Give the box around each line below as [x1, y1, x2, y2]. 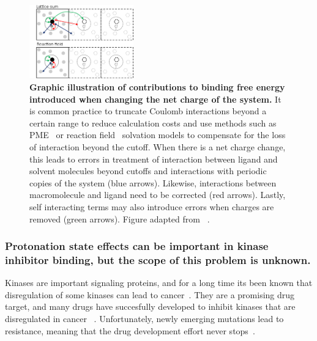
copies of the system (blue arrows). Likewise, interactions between [29, 176, 277, 189]
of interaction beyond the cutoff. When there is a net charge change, [29, 140, 286, 153]
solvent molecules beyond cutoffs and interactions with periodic [29, 164, 267, 177]
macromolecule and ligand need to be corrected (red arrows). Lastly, [29, 188, 286, 201]
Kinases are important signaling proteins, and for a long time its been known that [5, 276, 313, 289]
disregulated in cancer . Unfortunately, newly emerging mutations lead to [5, 312, 284, 325]
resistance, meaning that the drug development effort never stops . [5, 324, 255, 337]
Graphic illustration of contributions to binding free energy [29, 81, 285, 94]
